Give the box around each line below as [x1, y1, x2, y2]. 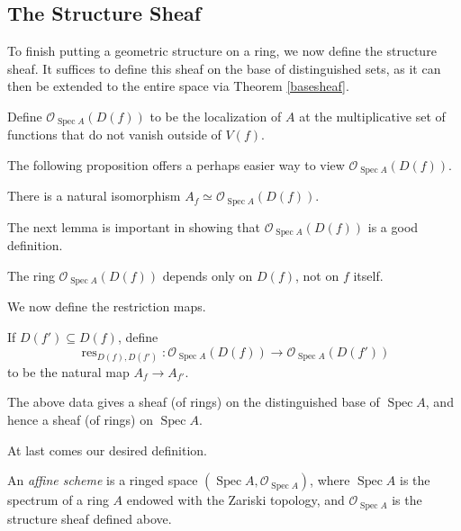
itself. [353, 265, 384, 284]
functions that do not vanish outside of [7, 125, 221, 144]
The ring [7, 265, 55, 284]
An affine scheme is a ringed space [7, 471, 198, 490]
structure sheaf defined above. [7, 508, 172, 527]
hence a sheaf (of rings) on [7, 410, 153, 428]
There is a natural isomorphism [7, 186, 181, 205]
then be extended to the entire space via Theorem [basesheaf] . [7, 76, 349, 95]
